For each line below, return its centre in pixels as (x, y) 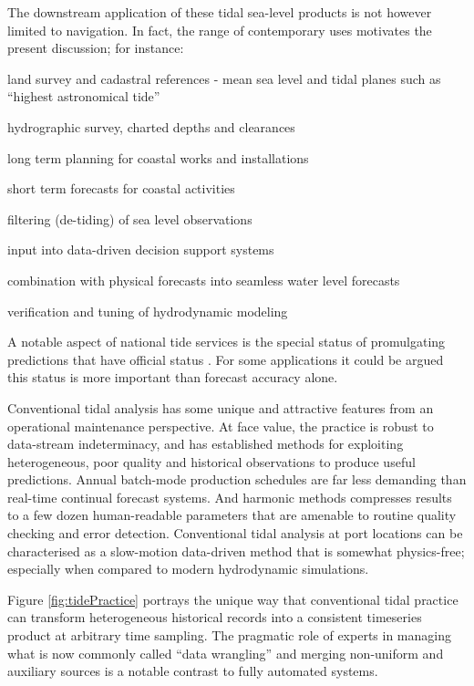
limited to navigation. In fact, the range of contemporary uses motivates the (220, 30)
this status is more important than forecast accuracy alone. (173, 377)
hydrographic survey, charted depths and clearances (151, 126)
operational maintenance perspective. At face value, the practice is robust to (221, 426)
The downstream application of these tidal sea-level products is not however (220, 12)
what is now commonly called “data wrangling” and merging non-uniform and (226, 653)
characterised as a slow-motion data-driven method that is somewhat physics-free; (236, 551)
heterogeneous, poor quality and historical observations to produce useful (211, 461)
